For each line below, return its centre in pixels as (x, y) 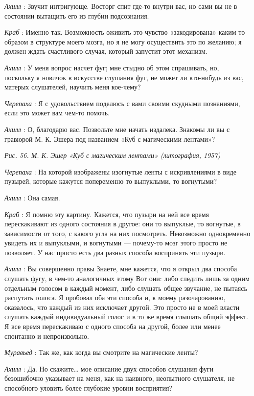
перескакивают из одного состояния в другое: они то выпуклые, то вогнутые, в (123, 224)
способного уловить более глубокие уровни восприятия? (89, 388)
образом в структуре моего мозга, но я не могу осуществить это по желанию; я (123, 41)
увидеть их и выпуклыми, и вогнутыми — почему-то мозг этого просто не (116, 243)
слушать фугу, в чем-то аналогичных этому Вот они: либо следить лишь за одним (127, 278)
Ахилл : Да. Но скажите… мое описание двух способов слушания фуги (109, 368)
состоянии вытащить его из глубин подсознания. (77, 15)
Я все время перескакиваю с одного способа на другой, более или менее (113, 326)
